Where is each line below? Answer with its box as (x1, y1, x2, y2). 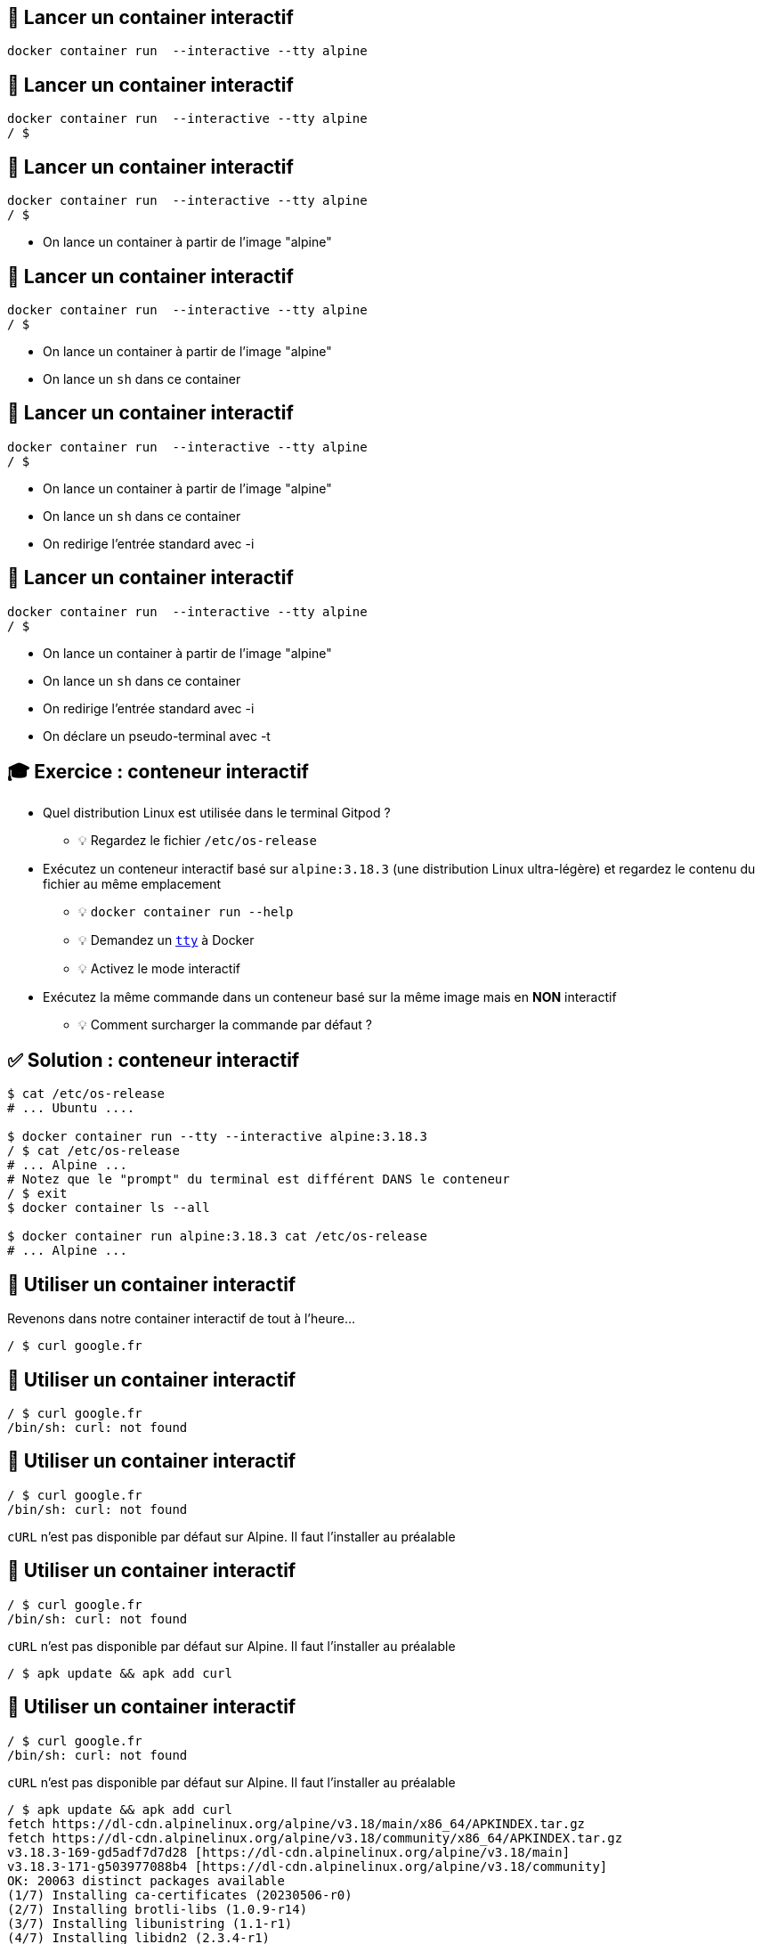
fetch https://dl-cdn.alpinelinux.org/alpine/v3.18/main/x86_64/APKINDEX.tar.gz (7, 1816, 586, 1831)
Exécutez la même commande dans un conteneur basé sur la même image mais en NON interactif (43, 989, 617, 1005)
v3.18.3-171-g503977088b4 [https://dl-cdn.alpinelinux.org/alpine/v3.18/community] (7, 1859, 608, 1874)
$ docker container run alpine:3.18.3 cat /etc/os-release (7, 1229, 428, 1244)
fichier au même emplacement (43, 876, 222, 892)
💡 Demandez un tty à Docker (78, 932, 255, 948)
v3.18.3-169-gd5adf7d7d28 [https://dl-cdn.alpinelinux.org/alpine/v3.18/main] (7, 1844, 571, 1859)
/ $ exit (7, 1186, 68, 1201)
